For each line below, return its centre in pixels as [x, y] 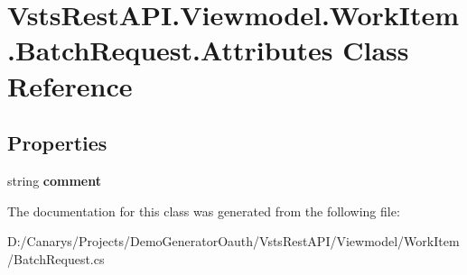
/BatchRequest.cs [56, 258]
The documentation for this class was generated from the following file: [204, 211]
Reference [70, 85]
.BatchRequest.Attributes [170, 50]
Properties [57, 143]
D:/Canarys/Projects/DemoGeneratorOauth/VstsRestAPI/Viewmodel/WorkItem [233, 241]
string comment [54, 180]
